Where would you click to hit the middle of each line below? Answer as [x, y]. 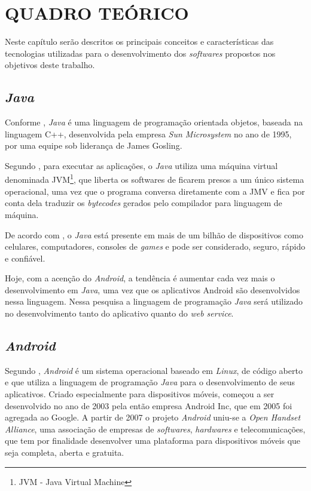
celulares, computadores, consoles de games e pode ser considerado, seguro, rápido [155, 246]
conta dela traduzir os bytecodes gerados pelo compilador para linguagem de [144, 203]
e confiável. [25, 258]
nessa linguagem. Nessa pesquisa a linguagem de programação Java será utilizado [154, 301]
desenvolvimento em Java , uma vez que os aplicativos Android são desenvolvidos [153, 289]
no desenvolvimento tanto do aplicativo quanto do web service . [119, 313]
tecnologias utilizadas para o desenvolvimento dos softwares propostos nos [140, 53]
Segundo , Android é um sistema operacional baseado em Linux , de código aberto [154, 370]
